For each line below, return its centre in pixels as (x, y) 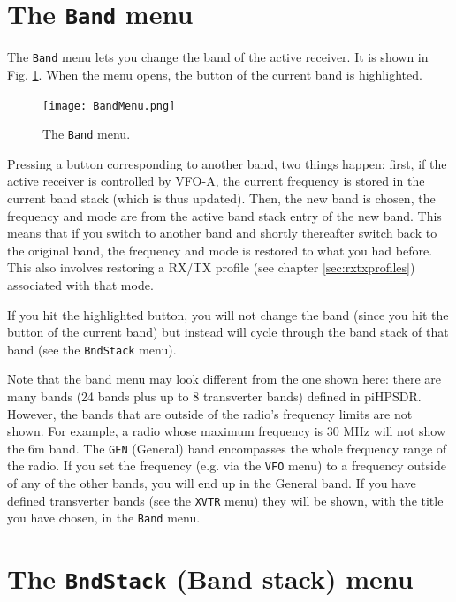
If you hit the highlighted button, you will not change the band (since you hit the (228, 314)
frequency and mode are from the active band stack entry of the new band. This (224, 215)
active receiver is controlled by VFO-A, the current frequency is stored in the (216, 181)
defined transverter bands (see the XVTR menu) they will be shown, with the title (225, 500)
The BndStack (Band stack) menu (210, 579)
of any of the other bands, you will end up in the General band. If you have (212, 483)
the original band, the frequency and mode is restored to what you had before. (220, 250)
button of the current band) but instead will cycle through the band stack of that (228, 332)
